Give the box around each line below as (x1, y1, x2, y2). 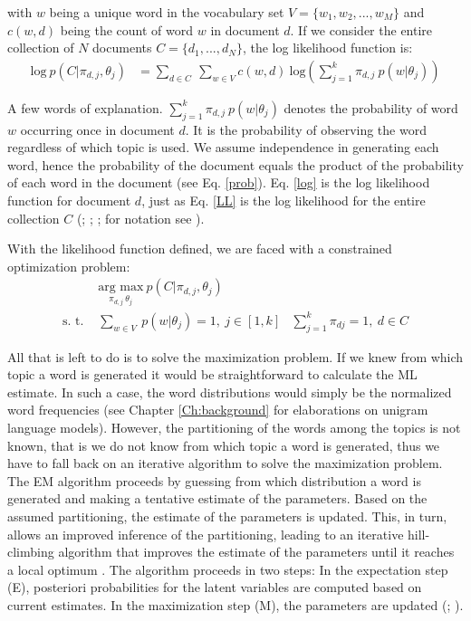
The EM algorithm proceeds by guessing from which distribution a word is (7, 471, 421, 490)
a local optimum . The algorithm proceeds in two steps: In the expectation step (7, 559, 448, 578)
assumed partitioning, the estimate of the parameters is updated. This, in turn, (7, 506, 447, 525)
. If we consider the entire (290, 20, 433, 39)
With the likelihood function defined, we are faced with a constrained (7, 239, 392, 258)
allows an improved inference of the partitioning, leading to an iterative (7, 524, 404, 543)
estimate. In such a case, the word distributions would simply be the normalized (7, 382, 452, 401)
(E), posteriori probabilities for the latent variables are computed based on (7, 578, 422, 597)
